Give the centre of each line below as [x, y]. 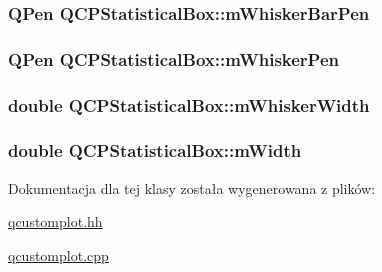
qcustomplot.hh [55, 221]
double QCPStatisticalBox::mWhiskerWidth [189, 104]
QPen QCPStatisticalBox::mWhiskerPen [173, 58]
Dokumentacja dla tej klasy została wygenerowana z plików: [192, 187]
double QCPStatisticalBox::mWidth [155, 150]
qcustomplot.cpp [58, 254]
